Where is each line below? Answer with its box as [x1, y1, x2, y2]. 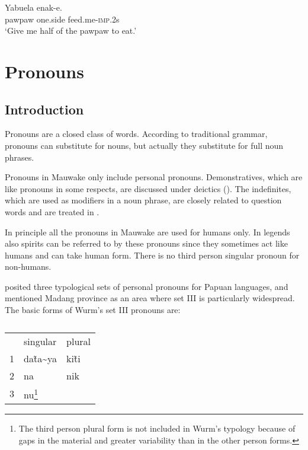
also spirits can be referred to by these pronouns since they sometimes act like [5, 237, 288, 250]
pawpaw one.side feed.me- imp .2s [5, 12, 120, 25]
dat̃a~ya [24, 351, 57, 365]
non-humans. [5, 260, 52, 273]
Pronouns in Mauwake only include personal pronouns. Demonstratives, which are [5, 171, 303, 183]
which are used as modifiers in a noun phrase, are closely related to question [5, 194, 282, 206]
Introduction [5, 100, 84, 118]
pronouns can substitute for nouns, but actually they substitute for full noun [5, 139, 284, 151]
